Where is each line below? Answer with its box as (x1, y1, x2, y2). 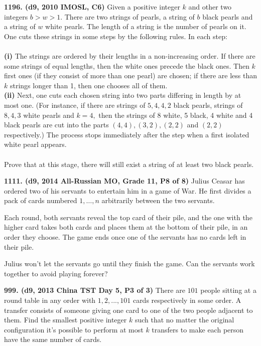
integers (4, 11, 28, 22)
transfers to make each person (152, 324, 244, 334)
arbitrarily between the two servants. (101, 195, 215, 206)
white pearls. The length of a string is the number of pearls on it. (45, 21, 246, 32)
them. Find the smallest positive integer (4, 314, 127, 325)
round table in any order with (4, 295, 96, 305)
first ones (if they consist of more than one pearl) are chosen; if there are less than (4, 70, 257, 81)
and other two (188, 2, 232, 12)
